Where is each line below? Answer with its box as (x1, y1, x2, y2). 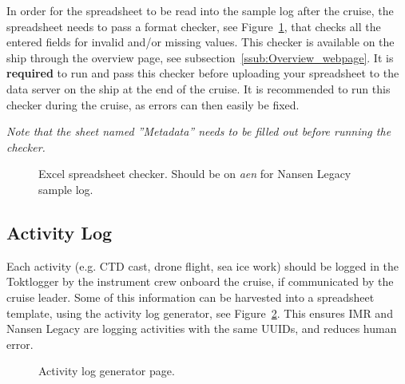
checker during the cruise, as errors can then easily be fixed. (6, 96, 300, 113)
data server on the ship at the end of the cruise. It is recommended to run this (6, 80, 391, 97)
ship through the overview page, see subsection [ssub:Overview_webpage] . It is (6, 49, 394, 65)
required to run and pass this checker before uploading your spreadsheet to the (6, 65, 399, 81)
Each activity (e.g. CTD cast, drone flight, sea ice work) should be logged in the (6, 257, 399, 274)
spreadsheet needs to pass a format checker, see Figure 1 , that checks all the (6, 18, 381, 34)
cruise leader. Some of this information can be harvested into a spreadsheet (6, 288, 375, 305)
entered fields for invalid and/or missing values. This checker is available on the (6, 34, 395, 50)
